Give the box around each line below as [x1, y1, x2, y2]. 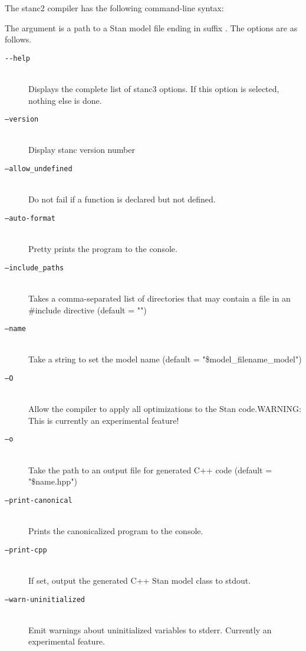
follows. [5, 33, 32, 45]
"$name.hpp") [28, 475, 77, 488]
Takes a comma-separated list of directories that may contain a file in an [28, 292, 291, 304]
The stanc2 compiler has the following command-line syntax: [5, 2, 224, 14]
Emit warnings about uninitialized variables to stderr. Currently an [28, 623, 272, 636]
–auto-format [5, 214, 55, 223]
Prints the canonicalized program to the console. [28, 525, 203, 537]
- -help [5, 54, 30, 63]
